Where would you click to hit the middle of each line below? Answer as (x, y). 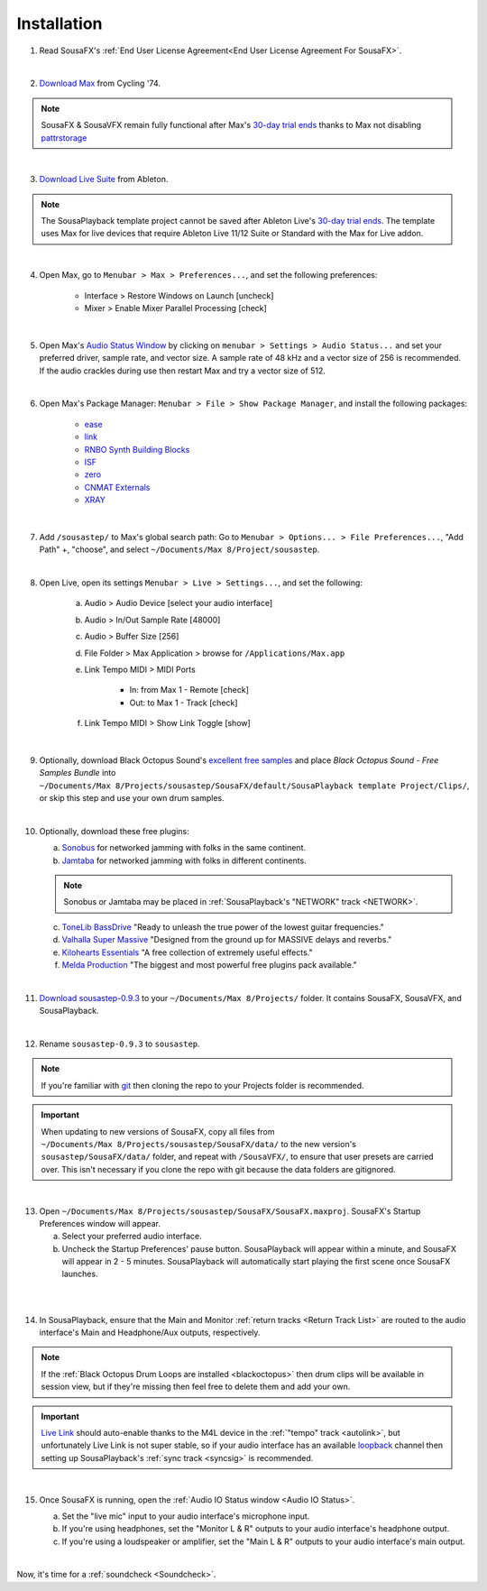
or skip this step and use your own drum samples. (132, 798)
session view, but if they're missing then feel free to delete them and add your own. (196, 1387)
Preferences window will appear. (100, 1223)
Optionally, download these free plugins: (114, 831)
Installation (60, 23)
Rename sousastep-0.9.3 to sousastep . (119, 1044)
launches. (80, 1274)
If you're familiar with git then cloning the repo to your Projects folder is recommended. (202, 1085)
